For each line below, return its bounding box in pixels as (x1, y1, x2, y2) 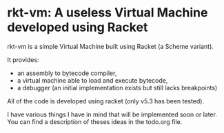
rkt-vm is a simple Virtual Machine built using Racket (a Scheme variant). (7, 42, 214, 50)
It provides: (7, 55, 39, 63)
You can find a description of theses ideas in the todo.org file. (7, 117, 183, 125)
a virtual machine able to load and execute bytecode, (17, 76, 168, 84)
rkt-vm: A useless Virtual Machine (7, 5, 208, 21)
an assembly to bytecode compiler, (17, 69, 117, 77)
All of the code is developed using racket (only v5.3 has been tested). (7, 96, 205, 105)
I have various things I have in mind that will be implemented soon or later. (7, 110, 217, 119)
